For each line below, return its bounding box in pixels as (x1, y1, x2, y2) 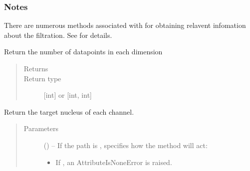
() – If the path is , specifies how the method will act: (43, 140, 208, 150)
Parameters (23, 123, 58, 134)
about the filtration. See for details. (4, 29, 112, 40)
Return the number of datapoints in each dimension (4, 46, 163, 57)
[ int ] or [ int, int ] (43, 90, 92, 100)
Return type (23, 73, 61, 83)
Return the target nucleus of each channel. (4, 106, 134, 117)
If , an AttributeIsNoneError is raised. (55, 157, 172, 167)
